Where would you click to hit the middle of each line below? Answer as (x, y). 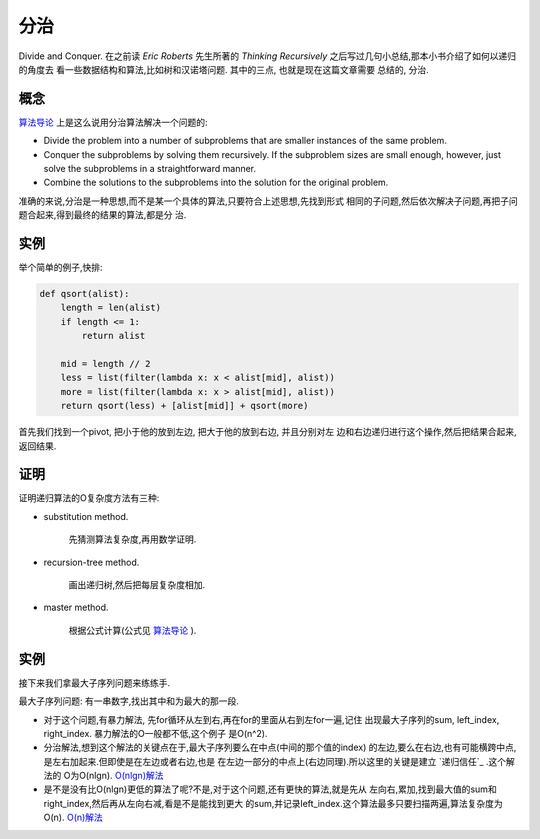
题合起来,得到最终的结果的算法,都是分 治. (102, 215)
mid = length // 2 (105, 364)
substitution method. (86, 516)
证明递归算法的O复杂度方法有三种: (89, 498)
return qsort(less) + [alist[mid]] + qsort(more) (184, 406)
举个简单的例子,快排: (61, 267)
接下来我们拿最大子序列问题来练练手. (94, 682)
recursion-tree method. (91, 562)
